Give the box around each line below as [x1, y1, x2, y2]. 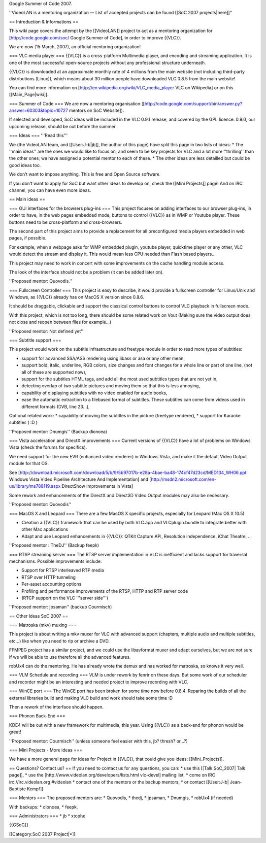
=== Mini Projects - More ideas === [9, 747, 82, 753]
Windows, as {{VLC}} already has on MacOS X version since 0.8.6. [9, 294, 144, 300]
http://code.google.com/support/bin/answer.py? [144, 101, 242, 106]
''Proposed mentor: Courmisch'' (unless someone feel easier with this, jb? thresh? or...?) [9, 738, 188, 744]
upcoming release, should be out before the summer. [9, 123, 117, 129]
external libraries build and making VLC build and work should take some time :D [9, 695, 173, 701]
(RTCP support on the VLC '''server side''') [21, 595, 108, 601]
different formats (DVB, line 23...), [21, 404, 90, 409]
